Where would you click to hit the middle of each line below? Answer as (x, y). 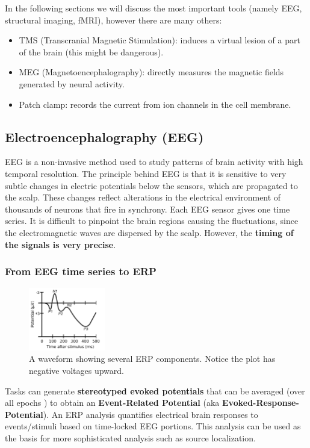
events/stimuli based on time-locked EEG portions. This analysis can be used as (153, 426)
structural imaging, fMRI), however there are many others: (113, 20)
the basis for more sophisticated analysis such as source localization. (130, 437)
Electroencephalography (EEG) (104, 136)
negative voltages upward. (77, 370)
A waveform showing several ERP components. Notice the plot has (152, 359)
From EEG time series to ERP (81, 271)
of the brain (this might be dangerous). (91, 51)
